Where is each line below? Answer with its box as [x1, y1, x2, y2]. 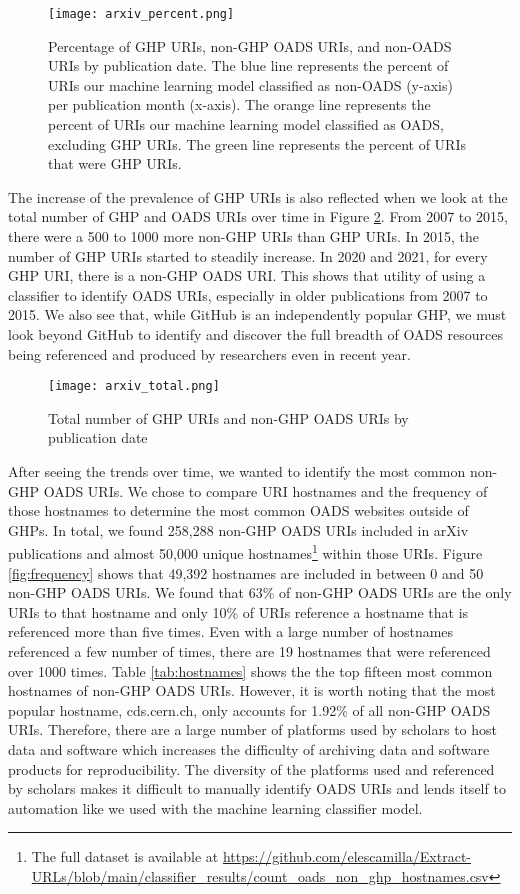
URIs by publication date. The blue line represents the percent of [48, 55, 449, 76]
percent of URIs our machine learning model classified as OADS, [48, 114, 444, 135]
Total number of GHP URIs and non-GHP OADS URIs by [48, 407, 409, 428]
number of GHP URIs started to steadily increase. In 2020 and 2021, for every [8, 245, 488, 266]
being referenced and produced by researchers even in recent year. [8, 343, 411, 364]
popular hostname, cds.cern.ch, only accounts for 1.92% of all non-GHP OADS [8, 699, 491, 720]
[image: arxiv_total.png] [48, 379, 220, 394]
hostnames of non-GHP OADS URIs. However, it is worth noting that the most [8, 680, 496, 701]
